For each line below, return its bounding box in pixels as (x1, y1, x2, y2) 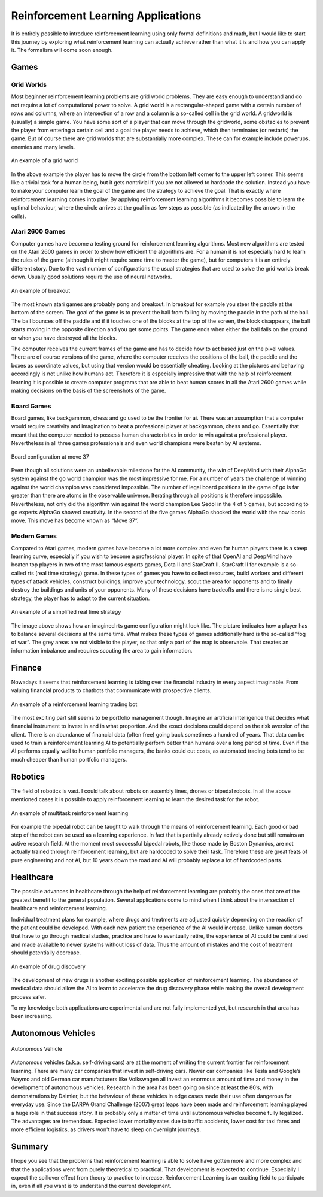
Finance (11, 662, 42, 673)
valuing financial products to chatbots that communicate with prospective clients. (11, 687, 212, 694)
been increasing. (11, 1013, 53, 1020)
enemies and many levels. (11, 143, 75, 150)
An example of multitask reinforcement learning (11, 809, 129, 817)
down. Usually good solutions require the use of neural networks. (11, 273, 172, 281)
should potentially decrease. (11, 949, 81, 956)
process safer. (11, 993, 47, 1000)
